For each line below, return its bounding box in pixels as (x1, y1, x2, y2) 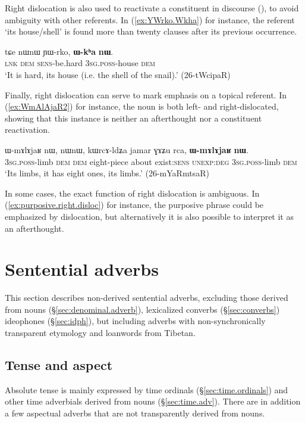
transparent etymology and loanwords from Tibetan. (5, 326, 196, 338)
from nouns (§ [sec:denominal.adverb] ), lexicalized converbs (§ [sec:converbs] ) (5, 303, 280, 315)
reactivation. (5, 123, 50, 136)
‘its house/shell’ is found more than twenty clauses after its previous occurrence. (5, 25, 297, 38)
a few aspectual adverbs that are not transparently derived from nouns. (5, 406, 265, 419)
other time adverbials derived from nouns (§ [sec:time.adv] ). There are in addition (5, 395, 301, 408)
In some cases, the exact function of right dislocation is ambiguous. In (5, 186, 260, 199)
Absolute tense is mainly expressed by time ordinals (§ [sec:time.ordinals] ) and (5, 383, 288, 396)
